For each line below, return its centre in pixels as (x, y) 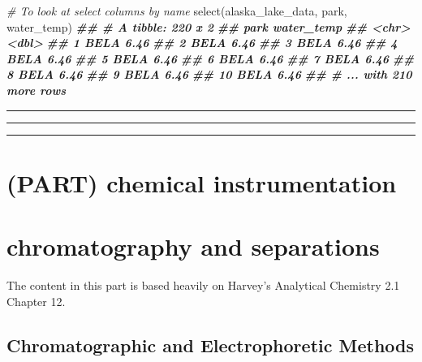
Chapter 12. (36, 301)
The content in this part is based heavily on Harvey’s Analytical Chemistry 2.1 (203, 285)
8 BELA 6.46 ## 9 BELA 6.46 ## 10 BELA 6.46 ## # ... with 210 (209, 74)
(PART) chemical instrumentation (202, 182)
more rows (36, 90)
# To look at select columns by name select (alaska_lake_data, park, (177, 11)
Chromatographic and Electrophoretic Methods (211, 345)
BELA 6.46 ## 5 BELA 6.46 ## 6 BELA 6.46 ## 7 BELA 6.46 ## (211, 58)
